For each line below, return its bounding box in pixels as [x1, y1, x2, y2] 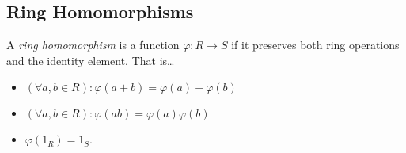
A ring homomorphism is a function [6, 36, 180, 53]
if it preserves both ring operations [231, 36, 400, 53]
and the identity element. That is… [6, 52, 175, 68]
